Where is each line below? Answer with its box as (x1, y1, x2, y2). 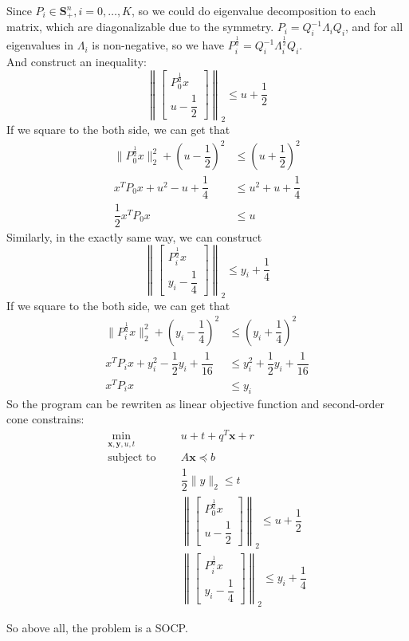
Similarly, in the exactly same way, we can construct (6, 228, 262, 245)
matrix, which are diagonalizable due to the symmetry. (6, 18, 274, 35)
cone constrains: (6, 411, 85, 427)
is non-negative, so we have (92, 37, 225, 53)
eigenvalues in (6, 37, 74, 53)
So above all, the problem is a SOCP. (6, 619, 188, 635)
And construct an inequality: (6, 53, 147, 70)
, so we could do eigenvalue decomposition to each (132, 2, 376, 18)
